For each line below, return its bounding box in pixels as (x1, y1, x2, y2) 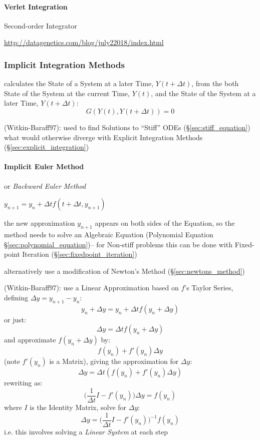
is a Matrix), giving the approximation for (49, 356, 179, 366)
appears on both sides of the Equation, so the (95, 218, 235, 228)
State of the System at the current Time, (4, 88, 130, 98)
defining (4, 292, 29, 302)
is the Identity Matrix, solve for (30, 401, 127, 412)
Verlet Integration (4, 1, 68, 12)
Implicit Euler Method (4, 161, 84, 172)
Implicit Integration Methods (4, 58, 125, 71)
